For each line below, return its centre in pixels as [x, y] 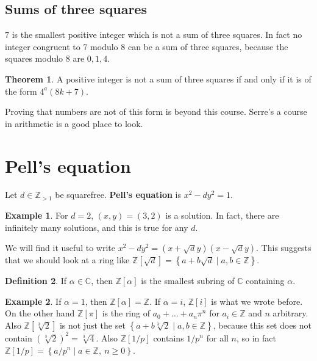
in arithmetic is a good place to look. [74, 123]
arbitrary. [290, 313]
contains [169, 337]
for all [217, 337]
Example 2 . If [33, 301]
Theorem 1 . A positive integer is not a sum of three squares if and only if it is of [158, 78]
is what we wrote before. [257, 301]
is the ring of [126, 313]
